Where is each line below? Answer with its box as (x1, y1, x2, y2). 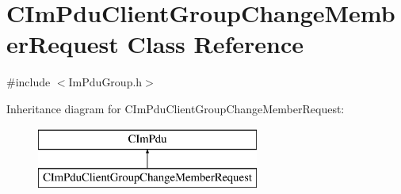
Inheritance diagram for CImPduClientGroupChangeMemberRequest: (6, 100, 345, 116)
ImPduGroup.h (68, 74, 143, 90)
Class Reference (127, 28, 304, 60)
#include (6, 74, 51, 90)
